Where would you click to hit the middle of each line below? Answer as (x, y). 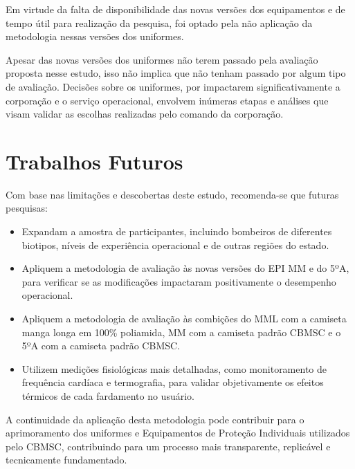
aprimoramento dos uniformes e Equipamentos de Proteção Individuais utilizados (178, 433)
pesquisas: (27, 208)
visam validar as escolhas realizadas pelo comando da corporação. (145, 114)
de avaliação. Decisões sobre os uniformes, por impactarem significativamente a (173, 86)
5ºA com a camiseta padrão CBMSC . (101, 346)
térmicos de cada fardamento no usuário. (108, 396)
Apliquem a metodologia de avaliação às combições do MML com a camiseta (184, 319)
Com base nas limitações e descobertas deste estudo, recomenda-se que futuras (172, 194)
